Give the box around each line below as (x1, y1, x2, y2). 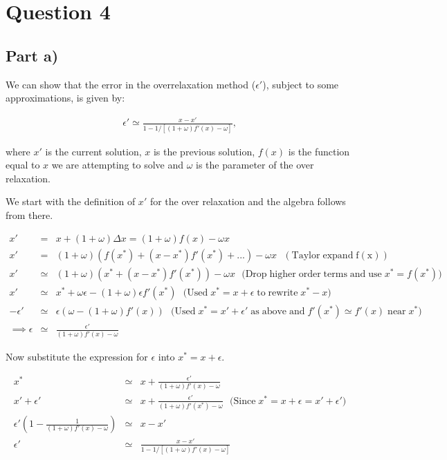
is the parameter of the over (196, 157, 314, 172)
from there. (6, 208, 53, 222)
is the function (288, 144, 350, 158)
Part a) (6, 44, 59, 66)
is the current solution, (45, 144, 142, 158)
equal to (6, 157, 40, 172)
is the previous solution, (153, 144, 255, 158)
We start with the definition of (6, 194, 136, 209)
